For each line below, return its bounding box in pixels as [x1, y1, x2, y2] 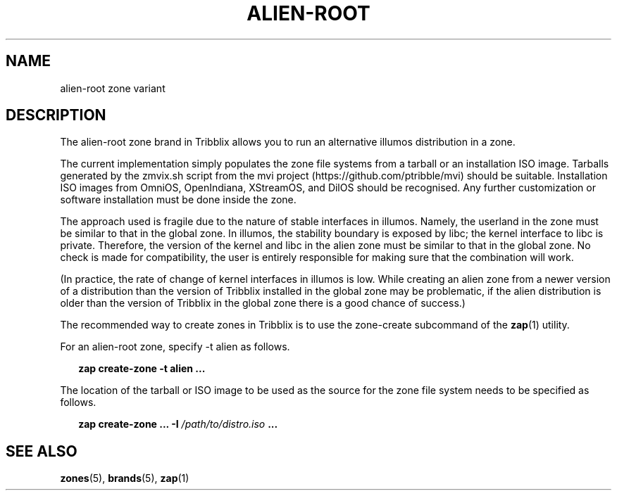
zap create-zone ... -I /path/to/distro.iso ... [78, 418, 278, 431]
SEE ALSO [6, 442, 77, 460]
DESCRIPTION [6, 106, 106, 125]
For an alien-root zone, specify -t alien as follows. [60, 341, 290, 353]
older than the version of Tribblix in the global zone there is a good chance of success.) [60, 297, 466, 310]
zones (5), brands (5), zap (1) [60, 472, 189, 485]
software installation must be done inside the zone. [60, 193, 297, 206]
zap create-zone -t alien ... [78, 362, 206, 375]
